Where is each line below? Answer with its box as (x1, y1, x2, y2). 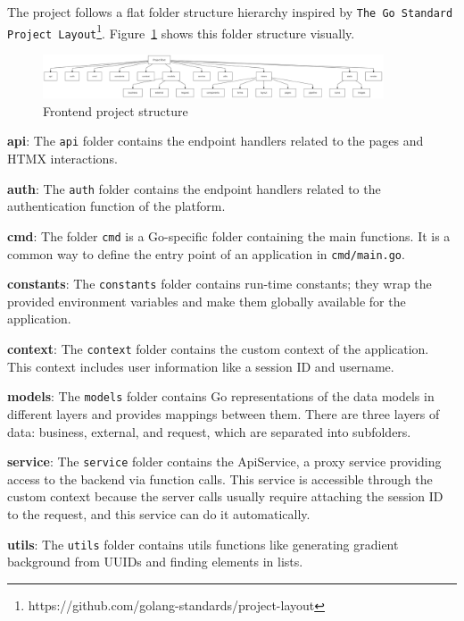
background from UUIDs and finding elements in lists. (7, 552, 303, 571)
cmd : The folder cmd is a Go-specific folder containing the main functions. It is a (7, 226, 451, 245)
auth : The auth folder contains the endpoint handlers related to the (7, 179, 381, 197)
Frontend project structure (43, 101, 188, 120)
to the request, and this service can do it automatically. (7, 504, 311, 523)
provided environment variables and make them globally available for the (7, 291, 406, 310)
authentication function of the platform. (7, 197, 226, 215)
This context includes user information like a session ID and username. (7, 357, 394, 375)
